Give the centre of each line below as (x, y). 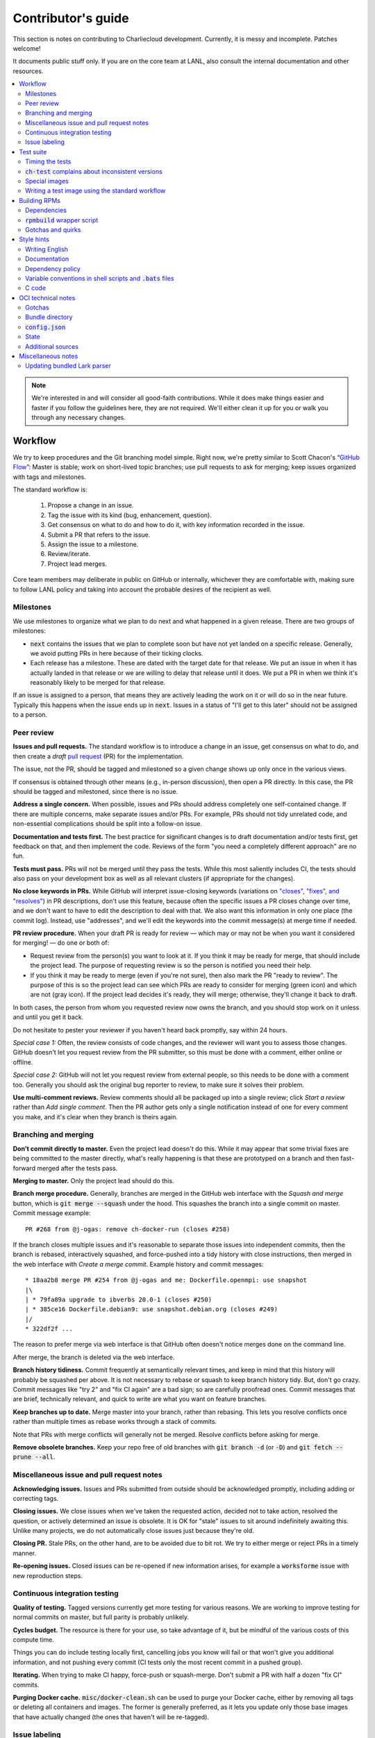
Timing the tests (48, 162)
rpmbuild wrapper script (62, 220)
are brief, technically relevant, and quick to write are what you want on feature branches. (140, 1399)
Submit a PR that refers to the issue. (99, 535)
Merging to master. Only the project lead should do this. (93, 1180)
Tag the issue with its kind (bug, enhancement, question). (130, 515)
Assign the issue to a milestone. (93, 544)
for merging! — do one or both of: (61, 943)
